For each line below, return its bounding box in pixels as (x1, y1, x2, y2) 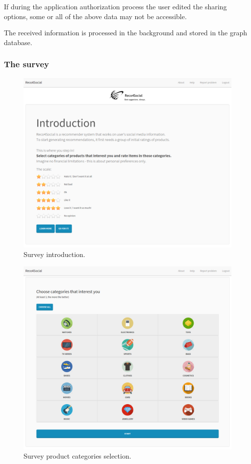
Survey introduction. (24, 249, 85, 259)
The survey (4, 58, 50, 70)
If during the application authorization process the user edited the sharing (4, 1, 227, 11)
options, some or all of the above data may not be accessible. (4, 11, 187, 21)
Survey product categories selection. (24, 451, 131, 461)
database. (4, 37, 32, 47)
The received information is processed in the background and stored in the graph (4, 27, 248, 38)
